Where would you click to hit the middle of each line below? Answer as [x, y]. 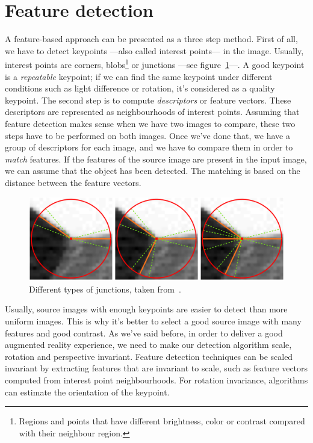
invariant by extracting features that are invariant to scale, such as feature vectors [156, 368]
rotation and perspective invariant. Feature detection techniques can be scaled [149, 356]
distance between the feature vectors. [73, 182]
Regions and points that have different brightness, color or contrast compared [162, 421]
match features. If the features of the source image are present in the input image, [156, 159]
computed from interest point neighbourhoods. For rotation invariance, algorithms [156, 379]
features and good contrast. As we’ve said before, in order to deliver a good [144, 333]
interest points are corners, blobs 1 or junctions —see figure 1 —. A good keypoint [155, 64]
